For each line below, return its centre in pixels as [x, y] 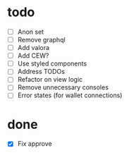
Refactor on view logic [50, 80]
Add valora [33, 48]
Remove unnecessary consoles [63, 87]
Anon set [31, 32]
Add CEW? [33, 56]
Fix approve [35, 144]
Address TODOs [41, 72]
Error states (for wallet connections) [70, 95]
